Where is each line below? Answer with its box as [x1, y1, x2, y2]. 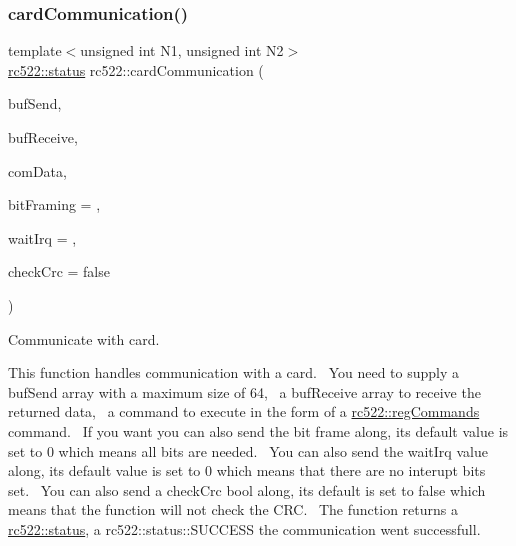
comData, [8, 160, 67, 181]
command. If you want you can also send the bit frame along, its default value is [8, 420, 509, 441]
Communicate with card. [8, 328, 160, 349]
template [8, 40, 62, 61]
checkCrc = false [8, 261, 110, 282]
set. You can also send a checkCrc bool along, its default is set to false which [8, 479, 486, 500]
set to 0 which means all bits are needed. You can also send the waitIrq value [8, 440, 488, 461]
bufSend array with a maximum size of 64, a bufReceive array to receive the [8, 381, 481, 402]
